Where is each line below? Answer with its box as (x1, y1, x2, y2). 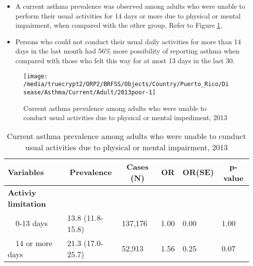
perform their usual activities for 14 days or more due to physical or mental (15, 10, 241, 20)
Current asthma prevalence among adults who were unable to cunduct (7, 130, 246, 142)
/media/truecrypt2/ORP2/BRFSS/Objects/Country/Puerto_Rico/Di (23, 81, 229, 88)
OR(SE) (182, 166, 214, 178)
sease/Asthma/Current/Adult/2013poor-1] (23, 89, 156, 96)
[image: (23, 72, 48, 80)
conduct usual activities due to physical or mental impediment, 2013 (23, 112, 227, 123)
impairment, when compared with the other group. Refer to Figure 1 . (15, 20, 222, 30)
